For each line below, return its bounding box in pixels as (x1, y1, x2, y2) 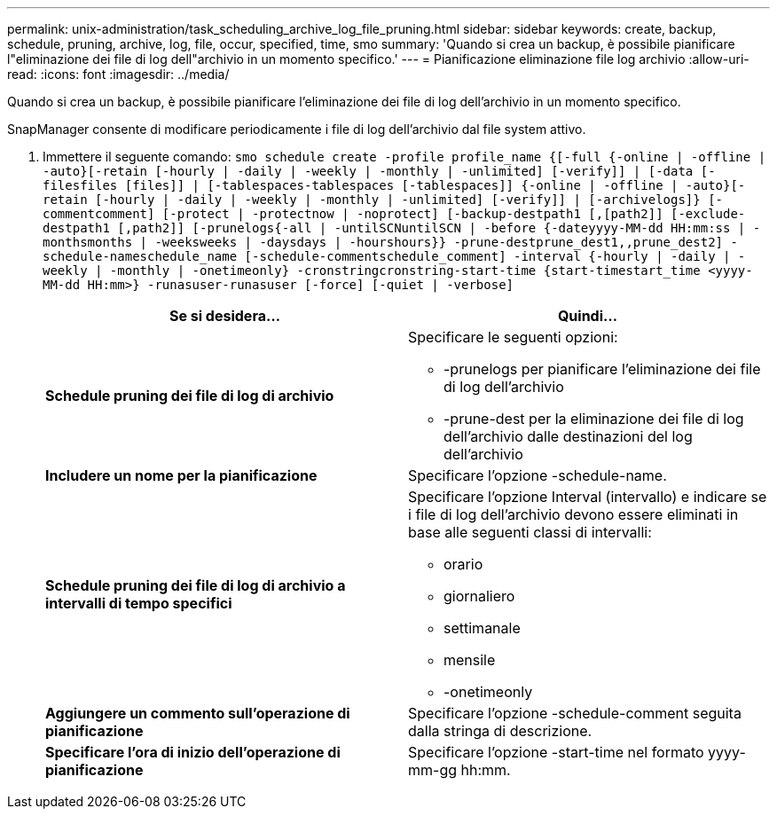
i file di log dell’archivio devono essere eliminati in (408, 506, 739, 523)
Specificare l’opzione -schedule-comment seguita (408, 704, 742, 722)
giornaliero (443, 587, 515, 605)
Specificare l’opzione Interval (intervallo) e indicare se (408, 488, 767, 506)
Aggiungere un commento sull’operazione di (45, 704, 350, 722)
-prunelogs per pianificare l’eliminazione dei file (443, 360, 761, 378)
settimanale (443, 619, 521, 637)
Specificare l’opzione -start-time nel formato (408, 743, 704, 761)
